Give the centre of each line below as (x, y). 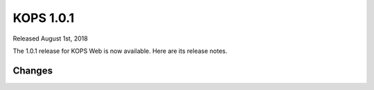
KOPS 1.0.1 (44, 18)
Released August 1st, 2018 (50, 38)
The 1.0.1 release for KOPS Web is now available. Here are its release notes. (120, 51)
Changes (33, 70)
